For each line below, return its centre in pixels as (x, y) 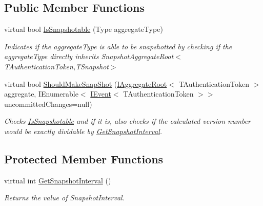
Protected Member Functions (84, 158)
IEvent (101, 94)
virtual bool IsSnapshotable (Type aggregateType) (84, 29)
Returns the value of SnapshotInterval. (64, 198)
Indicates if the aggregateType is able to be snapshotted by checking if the (118, 46)
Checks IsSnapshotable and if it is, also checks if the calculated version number (128, 121)
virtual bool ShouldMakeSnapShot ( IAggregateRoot (86, 83)
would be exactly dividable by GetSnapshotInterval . (83, 131)
